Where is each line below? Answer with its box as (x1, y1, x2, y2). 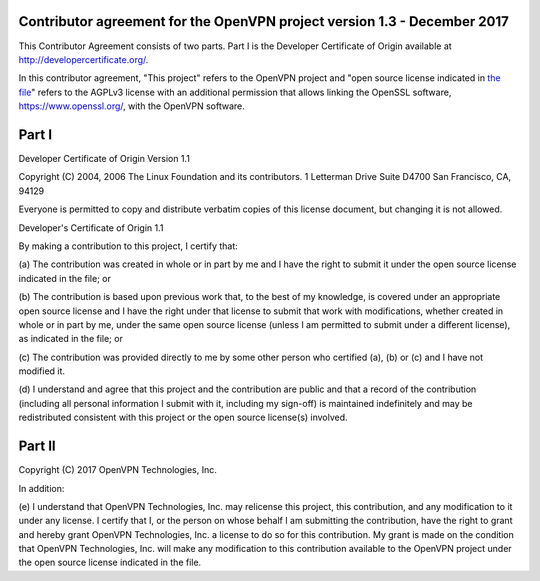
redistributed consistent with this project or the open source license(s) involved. (18, 411, 349, 424)
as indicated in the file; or (18, 333, 124, 345)
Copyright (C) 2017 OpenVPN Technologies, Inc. (18, 464, 217, 476)
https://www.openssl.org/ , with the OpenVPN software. (18, 100, 245, 112)
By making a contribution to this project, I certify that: (18, 240, 239, 252)
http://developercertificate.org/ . (18, 53, 149, 65)
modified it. (18, 365, 65, 377)
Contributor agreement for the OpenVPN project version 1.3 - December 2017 (18, 13, 510, 30)
